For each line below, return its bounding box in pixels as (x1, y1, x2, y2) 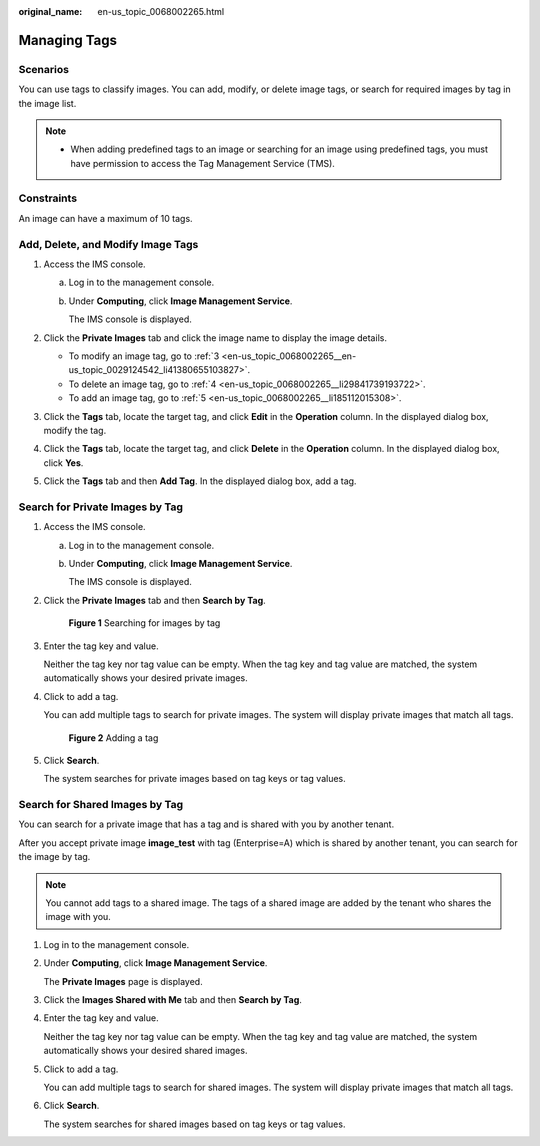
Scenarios (18, 62, 70, 76)
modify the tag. (43, 424, 107, 436)
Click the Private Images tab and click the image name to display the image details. (43, 331, 387, 344)
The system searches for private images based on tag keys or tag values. (43, 773, 347, 785)
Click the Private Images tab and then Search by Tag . (43, 594, 267, 606)
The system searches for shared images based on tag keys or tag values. (43, 1118, 346, 1130)
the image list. (18, 97, 77, 109)
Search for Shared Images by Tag (18, 798, 184, 812)
